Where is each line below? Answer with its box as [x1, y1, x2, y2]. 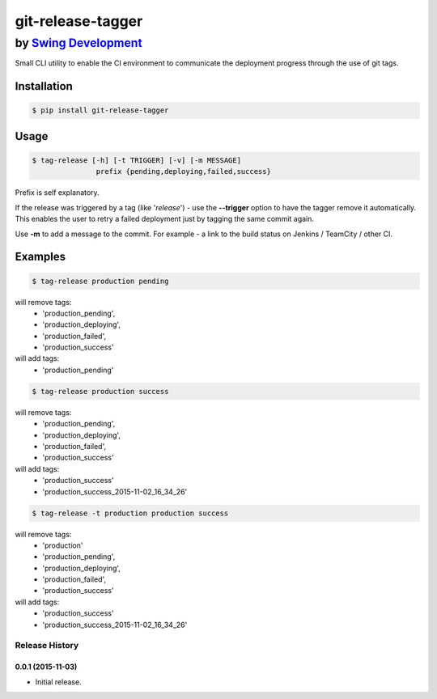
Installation [15, 79, 73, 93]
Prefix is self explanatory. [15, 188, 100, 197]
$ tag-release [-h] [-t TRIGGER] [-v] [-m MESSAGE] [32, 155, 242, 165]
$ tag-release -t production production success [32, 508, 229, 518]
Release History [15, 640, 79, 651]
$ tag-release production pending [32, 276, 169, 286]
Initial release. [35, 676, 82, 687]
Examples [15, 250, 66, 264]
